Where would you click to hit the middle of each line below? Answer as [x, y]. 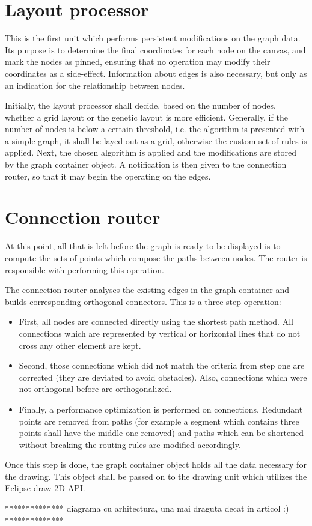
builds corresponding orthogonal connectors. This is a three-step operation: [143, 301]
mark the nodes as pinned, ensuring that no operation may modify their [138, 62]
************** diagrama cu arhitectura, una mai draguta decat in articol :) [147, 508]
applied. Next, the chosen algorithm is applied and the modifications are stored [151, 152]
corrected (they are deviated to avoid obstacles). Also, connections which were [163, 377]
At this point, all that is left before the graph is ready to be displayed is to [143, 246]
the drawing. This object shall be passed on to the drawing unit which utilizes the [156, 476]
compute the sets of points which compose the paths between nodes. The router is [156, 257]
